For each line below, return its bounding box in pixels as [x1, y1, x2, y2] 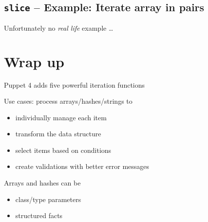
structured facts [15, 210, 63, 221]
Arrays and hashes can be [4, 178, 81, 188]
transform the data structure [15, 129, 101, 139]
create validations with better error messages [15, 161, 150, 171]
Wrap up [4, 51, 64, 71]
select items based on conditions [15, 145, 112, 155]
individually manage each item [15, 112, 107, 122]
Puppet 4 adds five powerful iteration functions [4, 79, 145, 90]
